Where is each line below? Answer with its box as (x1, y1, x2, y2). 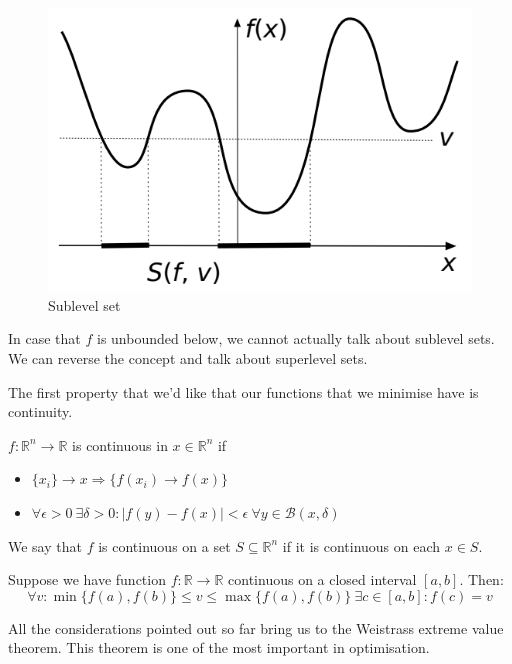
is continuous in (72, 434, 168, 455)
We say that (8, 535, 82, 556)
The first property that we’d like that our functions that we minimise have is (8, 381, 479, 402)
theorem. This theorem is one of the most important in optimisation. (8, 637, 430, 658)
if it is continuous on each (282, 535, 441, 556)
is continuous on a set (98, 535, 231, 556)
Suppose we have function (8, 569, 166, 590)
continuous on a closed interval (228, 569, 417, 590)
